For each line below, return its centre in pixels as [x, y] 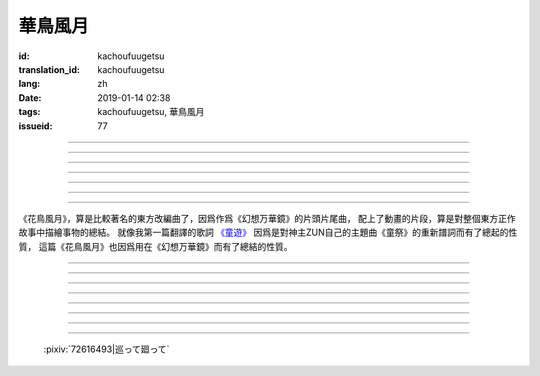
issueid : [35, 126]
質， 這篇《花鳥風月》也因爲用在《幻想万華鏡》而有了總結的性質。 [155, 246]
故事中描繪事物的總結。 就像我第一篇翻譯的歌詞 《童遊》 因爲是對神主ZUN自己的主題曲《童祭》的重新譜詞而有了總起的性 [268, 232]
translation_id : [49, 69]
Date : [30, 97]
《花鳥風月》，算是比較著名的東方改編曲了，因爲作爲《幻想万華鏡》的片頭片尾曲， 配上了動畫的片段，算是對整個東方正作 [267, 218]
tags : [29, 112]
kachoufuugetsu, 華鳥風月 [151, 112]
